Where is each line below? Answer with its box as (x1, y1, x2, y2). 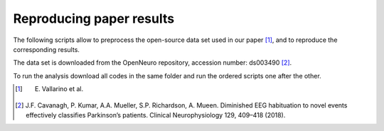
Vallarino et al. (41, 85, 84, 93)
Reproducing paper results (13, 11, 174, 26)
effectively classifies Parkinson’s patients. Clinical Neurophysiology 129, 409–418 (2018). (26, 110, 286, 119)
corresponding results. (13, 45, 80, 53)
